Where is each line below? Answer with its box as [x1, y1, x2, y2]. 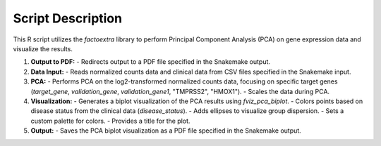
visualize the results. [13, 44, 73, 53]
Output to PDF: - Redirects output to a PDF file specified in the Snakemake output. [30, 58, 271, 66]
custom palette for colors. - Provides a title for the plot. [30, 117, 190, 125]
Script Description [13, 11, 123, 26]
